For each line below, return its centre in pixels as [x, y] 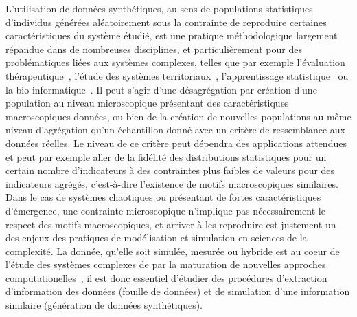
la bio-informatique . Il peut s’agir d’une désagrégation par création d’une [161, 89]
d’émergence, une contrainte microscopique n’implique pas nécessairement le [165, 210]
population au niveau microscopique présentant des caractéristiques [147, 103]
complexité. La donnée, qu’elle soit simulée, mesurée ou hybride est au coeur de [173, 251]
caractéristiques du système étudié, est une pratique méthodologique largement [172, 35]
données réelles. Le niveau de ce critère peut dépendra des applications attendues [176, 143]
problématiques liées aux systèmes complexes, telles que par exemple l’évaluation [175, 62]
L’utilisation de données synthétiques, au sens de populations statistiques [159, 8]
